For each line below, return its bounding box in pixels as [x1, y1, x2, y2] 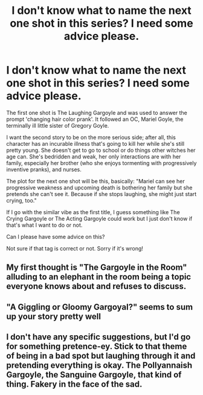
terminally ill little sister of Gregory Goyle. [6, 122, 109, 129]
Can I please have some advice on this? [6, 233, 105, 240]
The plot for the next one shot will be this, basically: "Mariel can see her [6, 177, 185, 184]
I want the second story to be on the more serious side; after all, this [6, 134, 176, 141]
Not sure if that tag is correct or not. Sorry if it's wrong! [6, 244, 144, 252]
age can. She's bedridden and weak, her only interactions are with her [6, 152, 181, 160]
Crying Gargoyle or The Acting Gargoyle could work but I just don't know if [6, 215, 193, 222]
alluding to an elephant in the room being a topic [6, 272, 192, 282]
